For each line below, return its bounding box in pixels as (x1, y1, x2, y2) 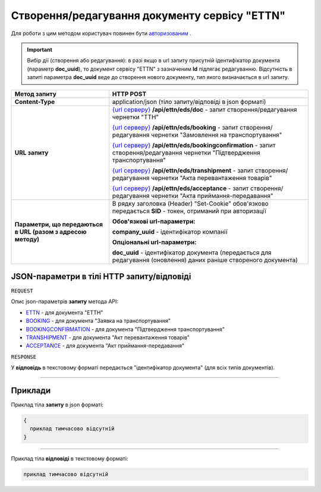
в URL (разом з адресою (14, 228, 87, 236)
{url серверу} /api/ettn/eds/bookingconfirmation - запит (112, 141, 276, 149)
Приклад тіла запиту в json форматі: (11, 401, 104, 408)
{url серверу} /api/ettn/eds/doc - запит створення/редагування (112, 105, 297, 113)
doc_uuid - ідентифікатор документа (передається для (112, 248, 272, 257)
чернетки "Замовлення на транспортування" (150, 131, 282, 139)
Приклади (11, 385, 51, 395)
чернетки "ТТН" (112, 113, 159, 121)
